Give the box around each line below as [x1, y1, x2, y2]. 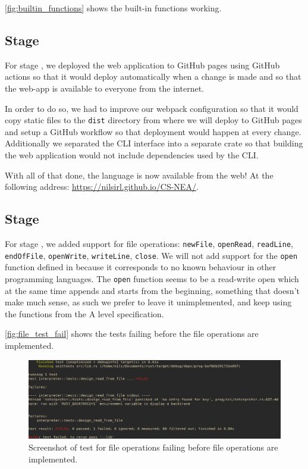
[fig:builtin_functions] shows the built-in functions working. [5, 2, 222, 14]
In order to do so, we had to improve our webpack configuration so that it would [5, 102, 298, 114]
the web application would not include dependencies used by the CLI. [5, 149, 259, 161]
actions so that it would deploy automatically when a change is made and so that [5, 70, 301, 83]
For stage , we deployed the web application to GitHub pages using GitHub [5, 58, 280, 71]
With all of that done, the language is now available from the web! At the [5, 168, 274, 181]
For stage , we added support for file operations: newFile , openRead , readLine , [5, 237, 293, 249]
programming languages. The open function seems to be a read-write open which [5, 272, 299, 284]
